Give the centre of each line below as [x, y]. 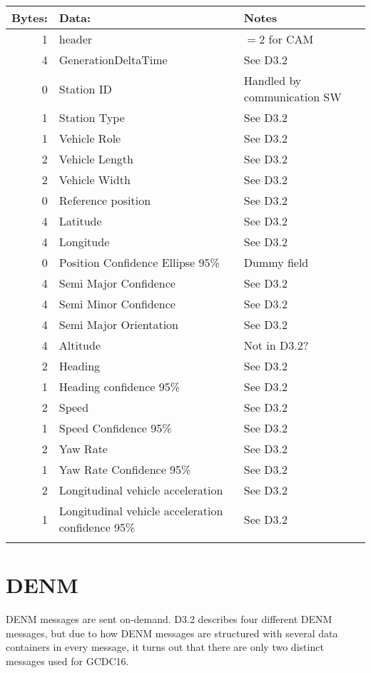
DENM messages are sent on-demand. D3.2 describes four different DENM [169, 619]
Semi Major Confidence [117, 283]
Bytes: [30, 17]
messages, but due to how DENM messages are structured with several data [172, 633]
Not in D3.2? [276, 345]
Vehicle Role [90, 138]
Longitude [84, 242]
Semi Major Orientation [118, 324]
